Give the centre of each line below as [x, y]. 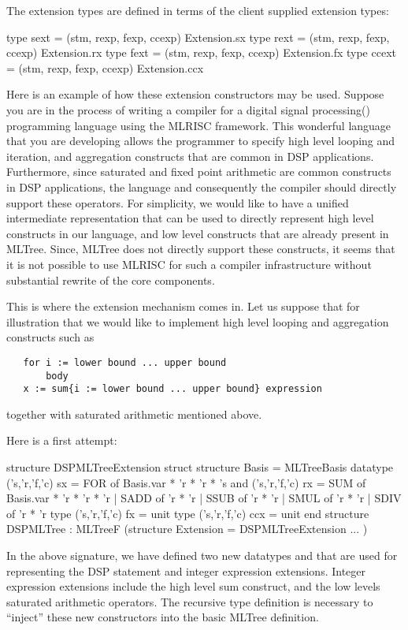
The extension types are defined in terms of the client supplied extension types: [198, 10]
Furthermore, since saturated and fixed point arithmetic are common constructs [199, 171]
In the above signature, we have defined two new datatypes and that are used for [202, 555]
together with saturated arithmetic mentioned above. [134, 414]
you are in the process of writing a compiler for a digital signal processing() [188, 109]
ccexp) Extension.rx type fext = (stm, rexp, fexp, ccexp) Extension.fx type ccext [201, 52]
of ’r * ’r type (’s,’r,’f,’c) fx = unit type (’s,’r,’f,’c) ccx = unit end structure [188, 513]
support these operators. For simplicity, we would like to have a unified [178, 202]
